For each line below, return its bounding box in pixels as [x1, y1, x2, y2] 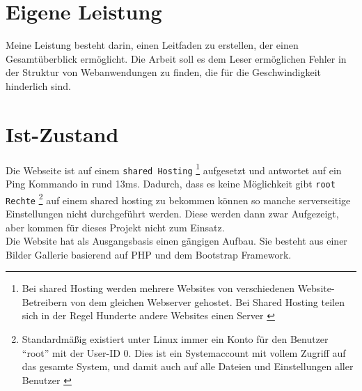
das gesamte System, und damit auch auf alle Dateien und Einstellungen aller [22, 359, 354, 374]
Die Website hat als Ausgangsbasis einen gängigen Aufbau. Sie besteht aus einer [6, 233, 347, 248]
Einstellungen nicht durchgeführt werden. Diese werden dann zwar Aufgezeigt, [6, 206, 339, 220]
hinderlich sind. [6, 78, 71, 93]
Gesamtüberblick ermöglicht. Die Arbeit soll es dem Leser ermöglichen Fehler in [6, 51, 347, 66]
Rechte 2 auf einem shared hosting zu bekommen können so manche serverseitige [6, 190, 351, 207]
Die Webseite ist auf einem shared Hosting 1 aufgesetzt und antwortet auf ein [6, 160, 342, 177]
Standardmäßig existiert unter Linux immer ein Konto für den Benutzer [22, 332, 329, 346]
